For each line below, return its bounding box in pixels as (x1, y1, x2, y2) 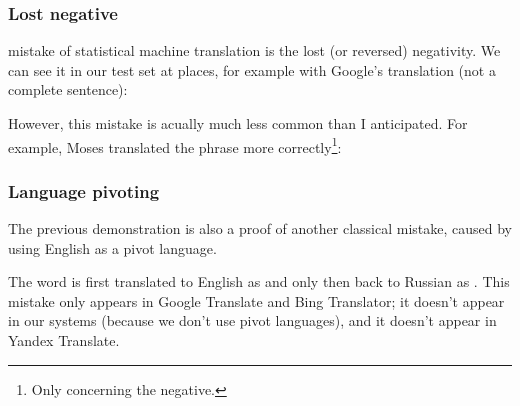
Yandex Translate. (8, 330, 120, 351)
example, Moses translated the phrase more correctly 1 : (8, 133, 342, 157)
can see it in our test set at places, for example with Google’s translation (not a (8, 59, 496, 80)
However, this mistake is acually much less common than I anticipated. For (8, 113, 468, 133)
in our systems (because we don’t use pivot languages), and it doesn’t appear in (8, 310, 497, 331)
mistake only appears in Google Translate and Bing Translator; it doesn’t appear (8, 290, 505, 311)
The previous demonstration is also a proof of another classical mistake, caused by (8, 218, 512, 239)
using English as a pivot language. (8, 237, 217, 258)
